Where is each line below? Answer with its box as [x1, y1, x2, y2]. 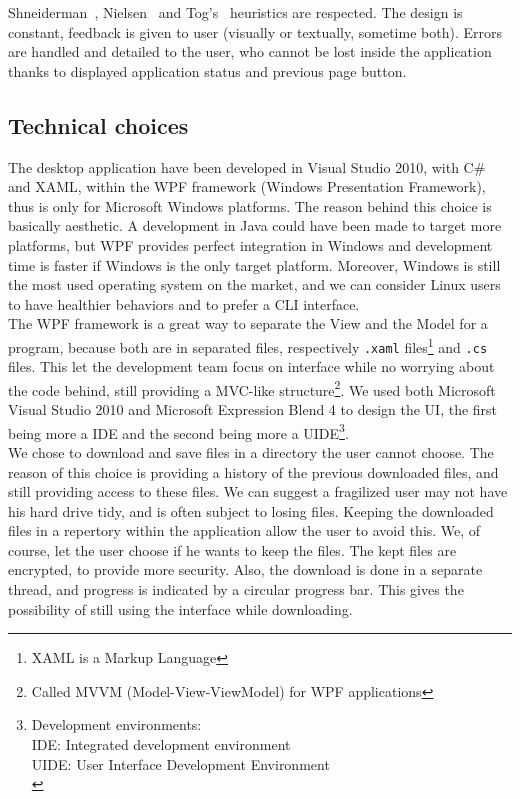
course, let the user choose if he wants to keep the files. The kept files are [8, 539, 457, 560]
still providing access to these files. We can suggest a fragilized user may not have [8, 481, 508, 502]
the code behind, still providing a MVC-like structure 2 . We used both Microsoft [8, 376, 496, 400]
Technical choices [8, 109, 189, 140]
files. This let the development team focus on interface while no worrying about [8, 356, 495, 377]
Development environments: [31, 714, 202, 735]
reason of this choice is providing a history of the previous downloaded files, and [8, 461, 499, 482]
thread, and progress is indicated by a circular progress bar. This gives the [8, 579, 464, 600]
